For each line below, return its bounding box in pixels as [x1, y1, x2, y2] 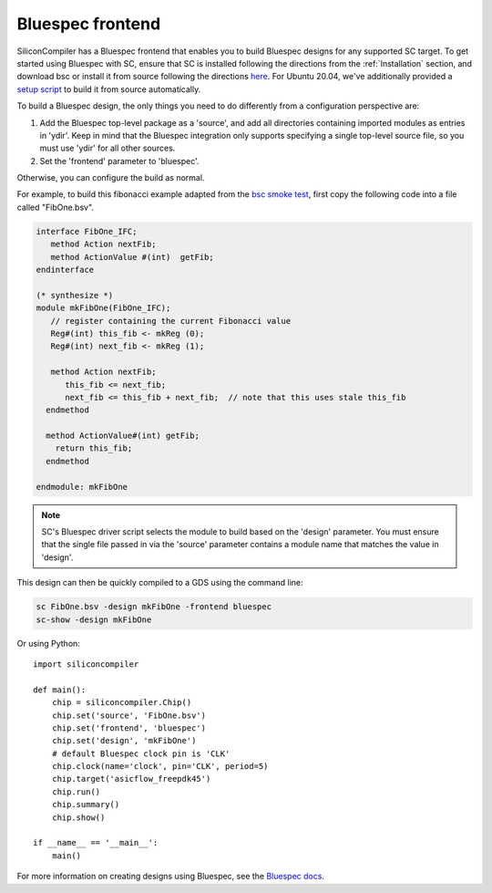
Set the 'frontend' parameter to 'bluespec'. [39, 155, 200, 166]
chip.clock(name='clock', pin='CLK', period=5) [51, 762, 269, 772]
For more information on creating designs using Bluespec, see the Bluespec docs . [16, 871, 325, 882]
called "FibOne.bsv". [16, 202, 95, 213]
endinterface [36, 265, 95, 275]
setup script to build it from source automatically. [16, 83, 201, 95]
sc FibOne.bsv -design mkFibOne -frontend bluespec [36, 602, 272, 612]
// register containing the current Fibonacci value [50, 316, 292, 326]
